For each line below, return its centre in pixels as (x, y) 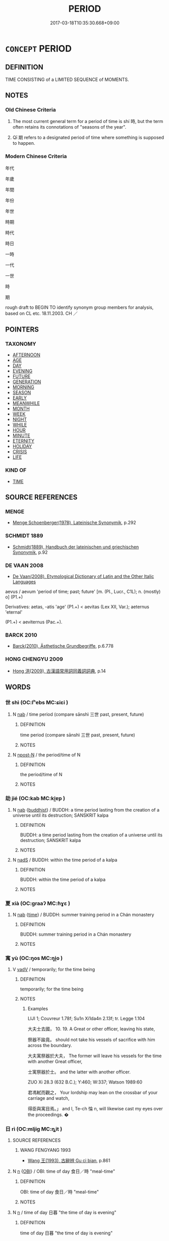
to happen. (24, 143)
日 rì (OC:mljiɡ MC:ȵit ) (34, 1129)
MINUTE (21, 435)
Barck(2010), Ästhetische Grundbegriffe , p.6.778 (63, 646)
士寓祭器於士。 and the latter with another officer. (79, 1072)
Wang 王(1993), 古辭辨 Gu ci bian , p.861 (69, 1160)
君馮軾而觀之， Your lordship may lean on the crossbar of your (93, 1093)
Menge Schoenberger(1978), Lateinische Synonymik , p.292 (74, 523)
